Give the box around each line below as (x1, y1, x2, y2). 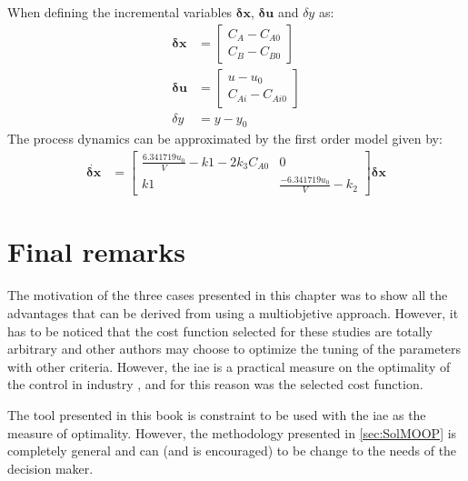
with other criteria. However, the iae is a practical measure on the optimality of (7, 356, 451, 376)
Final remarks (7, 233, 185, 270)
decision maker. (7, 458, 94, 477)
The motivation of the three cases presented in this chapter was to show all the (7, 286, 448, 305)
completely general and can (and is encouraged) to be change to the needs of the (7, 441, 457, 460)
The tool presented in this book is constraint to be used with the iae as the (7, 405, 426, 424)
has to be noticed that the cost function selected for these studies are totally (7, 321, 433, 340)
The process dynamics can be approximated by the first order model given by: (7, 129, 443, 148)
